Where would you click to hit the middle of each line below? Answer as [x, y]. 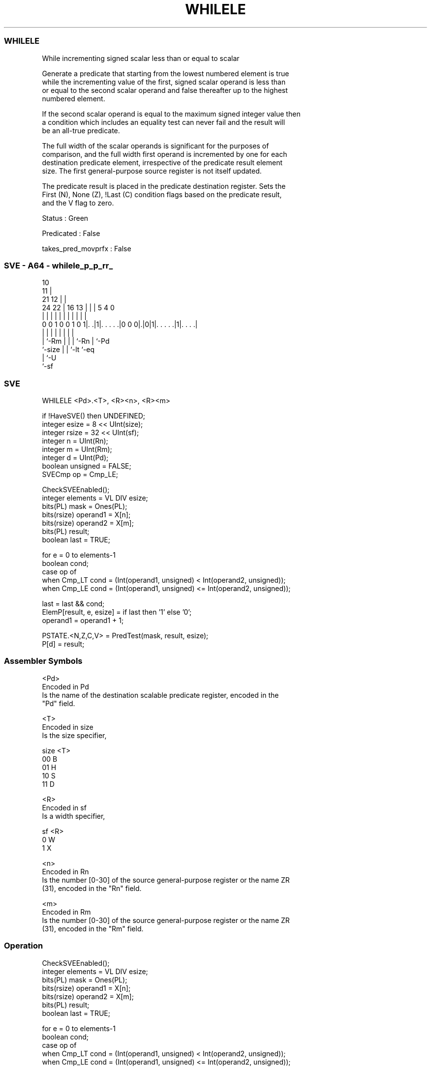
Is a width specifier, [74, 816]
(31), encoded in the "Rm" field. [93, 928]
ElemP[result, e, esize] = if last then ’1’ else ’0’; [117, 612]
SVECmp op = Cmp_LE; [80, 474]
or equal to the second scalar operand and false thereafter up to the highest [165, 90]
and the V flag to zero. [78, 203]
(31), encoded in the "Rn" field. [92, 888]
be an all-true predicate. [81, 130]
